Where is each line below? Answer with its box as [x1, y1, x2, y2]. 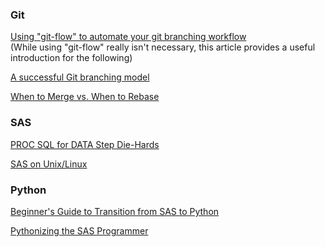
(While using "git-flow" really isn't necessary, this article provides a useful [10, 41, 316, 53]
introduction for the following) [10, 52, 133, 64]
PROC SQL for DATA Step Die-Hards [10, 138, 160, 150]
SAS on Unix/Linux [10, 158, 88, 170]
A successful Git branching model [10, 71, 150, 83]
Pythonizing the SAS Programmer [10, 224, 149, 237]
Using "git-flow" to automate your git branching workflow [10, 31, 247, 43]
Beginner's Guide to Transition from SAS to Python [10, 205, 220, 217]
